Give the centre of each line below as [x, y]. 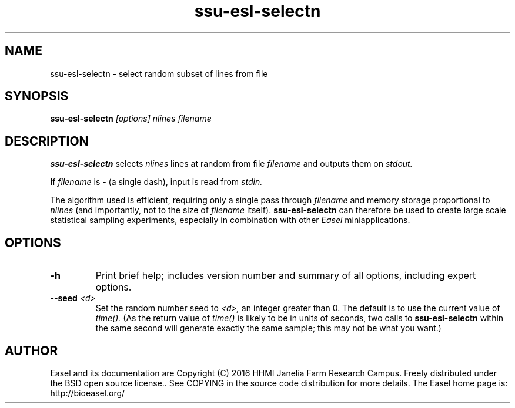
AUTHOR [31, 350]
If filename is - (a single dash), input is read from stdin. [156, 182]
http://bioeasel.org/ [88, 393]
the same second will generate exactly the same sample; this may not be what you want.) [268, 328]
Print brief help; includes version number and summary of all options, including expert [286, 276]
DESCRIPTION [47, 141]
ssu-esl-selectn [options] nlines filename [131, 119]
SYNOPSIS [37, 96]
